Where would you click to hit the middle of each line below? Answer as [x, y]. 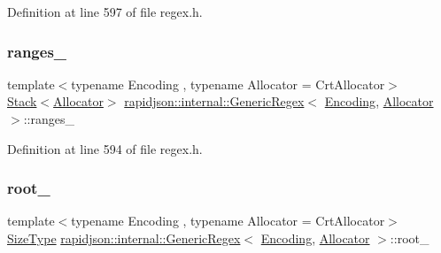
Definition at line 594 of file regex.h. [105, 148]
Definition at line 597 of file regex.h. [105, 11]
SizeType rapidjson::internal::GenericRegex [124, 238]
